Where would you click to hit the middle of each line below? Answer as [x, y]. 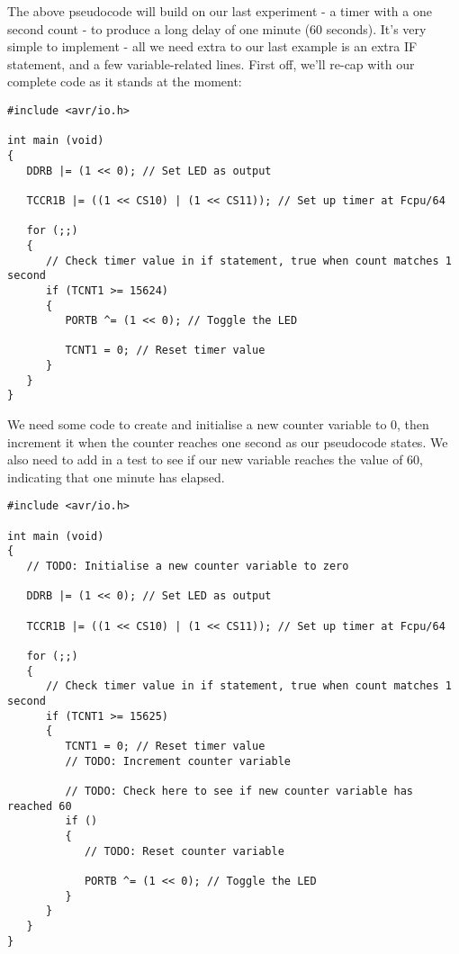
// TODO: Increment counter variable [178, 761]
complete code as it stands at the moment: [125, 81]
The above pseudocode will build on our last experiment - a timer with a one [220, 11]
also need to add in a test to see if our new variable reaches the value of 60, [215, 459]
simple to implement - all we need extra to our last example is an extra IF [212, 46]
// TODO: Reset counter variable [184, 851]
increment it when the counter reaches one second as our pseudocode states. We [228, 441]
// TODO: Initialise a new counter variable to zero [188, 567]
